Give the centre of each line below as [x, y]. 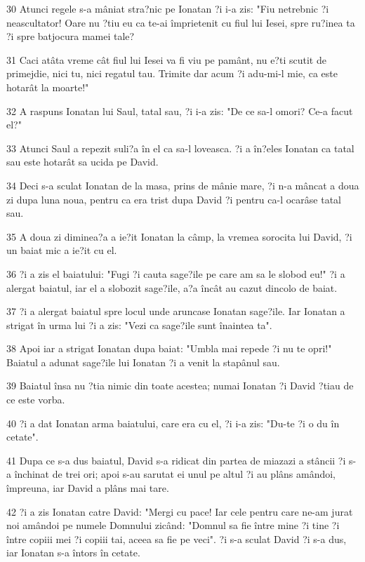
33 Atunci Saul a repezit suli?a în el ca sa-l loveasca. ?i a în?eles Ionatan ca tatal [180, 148]
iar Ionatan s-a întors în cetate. [73, 553]
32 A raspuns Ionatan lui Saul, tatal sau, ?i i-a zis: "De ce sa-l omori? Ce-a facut [180, 111]
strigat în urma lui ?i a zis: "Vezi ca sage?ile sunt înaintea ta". [139, 325]
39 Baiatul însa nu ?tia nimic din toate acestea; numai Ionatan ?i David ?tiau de [180, 386]
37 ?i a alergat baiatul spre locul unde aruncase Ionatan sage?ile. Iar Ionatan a [176, 311]
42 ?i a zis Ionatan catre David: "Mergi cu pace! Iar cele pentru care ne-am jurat [180, 511]
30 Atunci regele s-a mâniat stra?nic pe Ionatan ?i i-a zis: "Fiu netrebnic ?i [168, 8]
